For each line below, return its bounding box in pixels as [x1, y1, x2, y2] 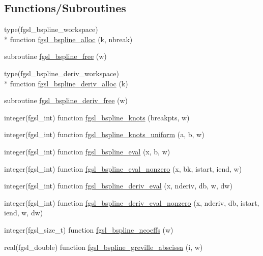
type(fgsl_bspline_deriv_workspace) [4, 68, 119, 78]
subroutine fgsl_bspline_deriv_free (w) [4, 95, 128, 106]
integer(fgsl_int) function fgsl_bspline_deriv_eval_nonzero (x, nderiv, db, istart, [4, 197, 259, 208]
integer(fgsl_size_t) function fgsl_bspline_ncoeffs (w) [4, 224, 173, 235]
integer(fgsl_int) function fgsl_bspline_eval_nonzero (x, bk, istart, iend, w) [4, 163, 242, 174]
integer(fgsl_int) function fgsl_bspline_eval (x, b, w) [4, 146, 170, 156]
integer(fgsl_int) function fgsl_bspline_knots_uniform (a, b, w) [4, 129, 204, 140]
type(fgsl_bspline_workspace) [4, 24, 98, 35]
